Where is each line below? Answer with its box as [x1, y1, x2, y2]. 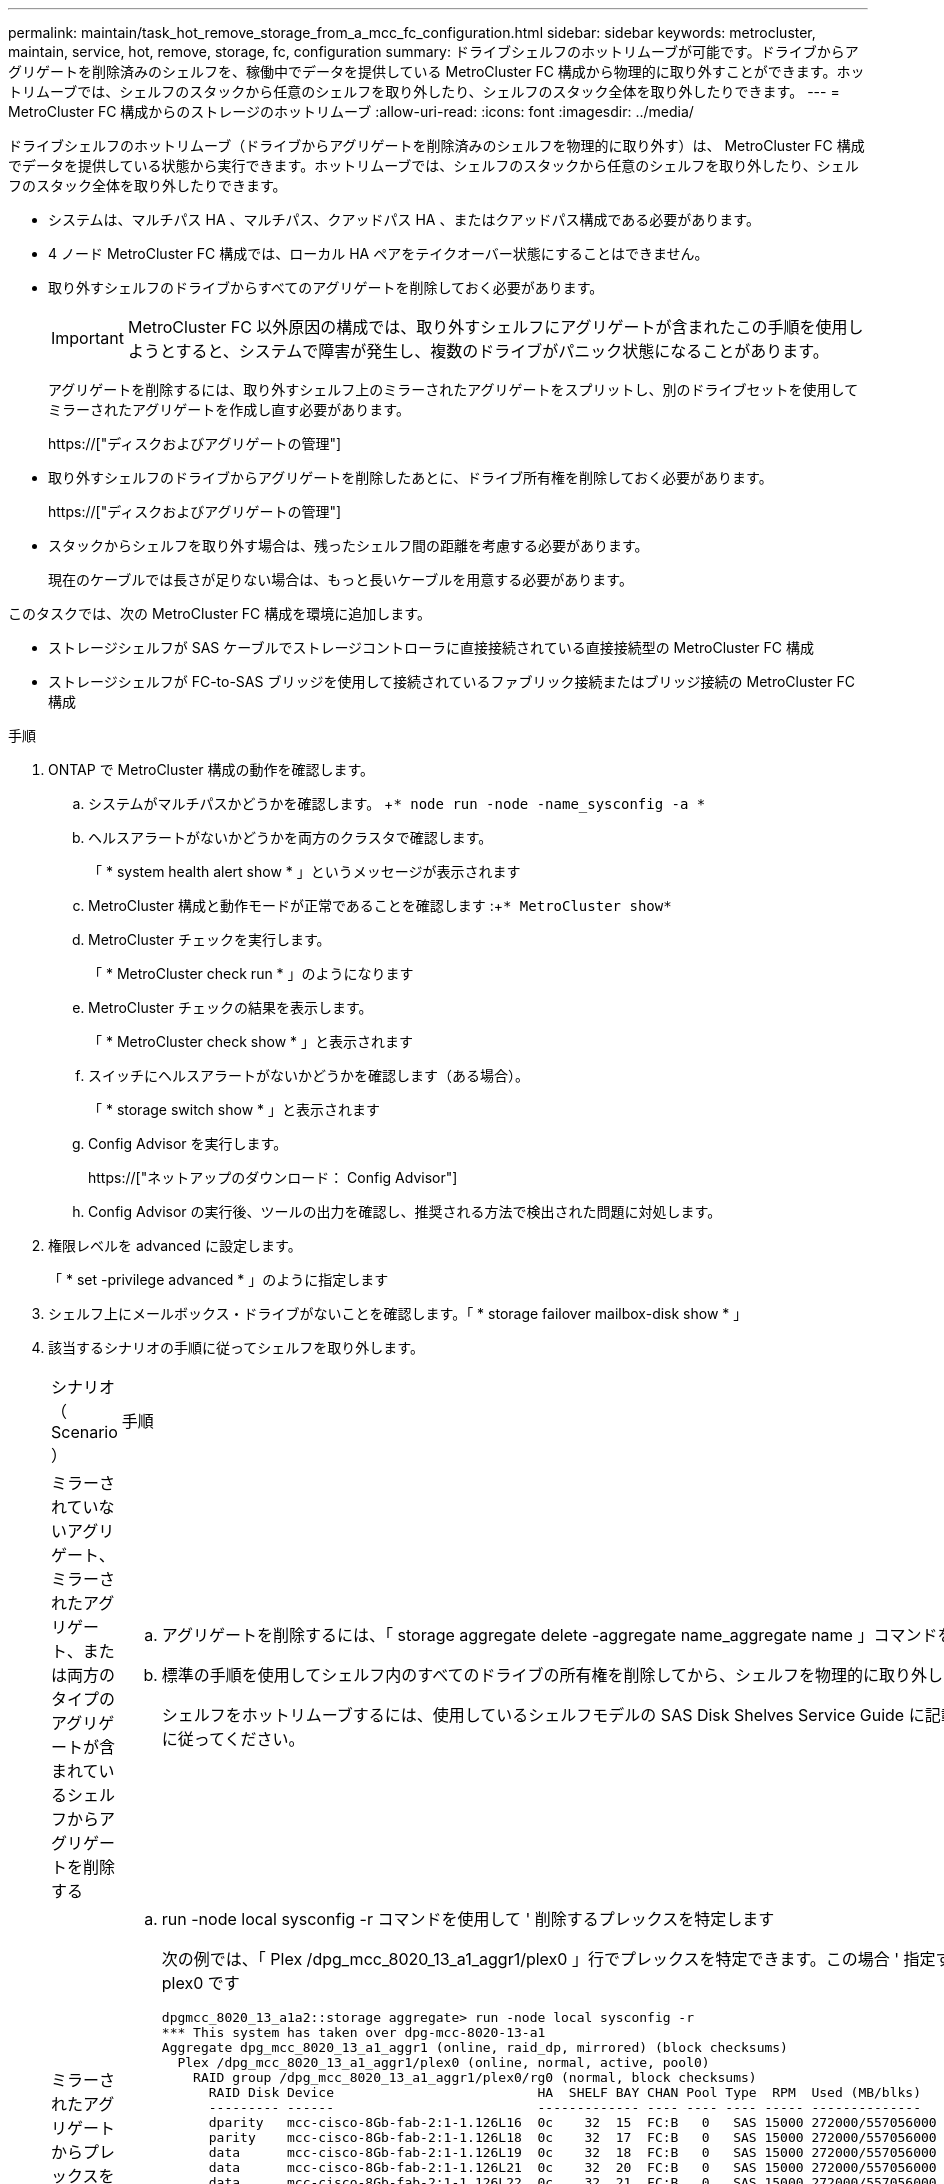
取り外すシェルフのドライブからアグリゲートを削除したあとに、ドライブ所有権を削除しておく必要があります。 [48, 469, 773, 486]
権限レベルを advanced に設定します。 [48, 1237, 302, 1254]
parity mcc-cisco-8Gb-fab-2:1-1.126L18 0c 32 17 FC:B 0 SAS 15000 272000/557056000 [208, 2130, 937, 2145]
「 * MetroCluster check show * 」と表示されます [88, 1033, 414, 1050]
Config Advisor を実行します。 [88, 1135, 288, 1152]
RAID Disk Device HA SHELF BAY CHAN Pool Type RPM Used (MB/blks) [208, 2085, 921, 2100]
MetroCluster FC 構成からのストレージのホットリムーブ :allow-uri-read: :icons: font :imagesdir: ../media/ [8, 103, 694, 120]
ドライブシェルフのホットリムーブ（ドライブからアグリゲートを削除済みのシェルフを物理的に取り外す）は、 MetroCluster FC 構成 [8, 137, 865, 154]
